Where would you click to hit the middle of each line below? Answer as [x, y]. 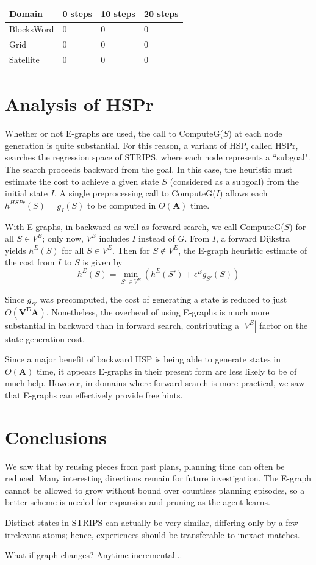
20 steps [161, 13]
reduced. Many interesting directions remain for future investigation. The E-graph [158, 478]
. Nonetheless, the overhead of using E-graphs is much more [158, 311]
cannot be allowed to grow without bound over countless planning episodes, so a [155, 490]
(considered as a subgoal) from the [234, 181]
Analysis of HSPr [79, 104]
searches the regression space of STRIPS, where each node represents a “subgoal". [158, 157]
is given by [102, 262]
